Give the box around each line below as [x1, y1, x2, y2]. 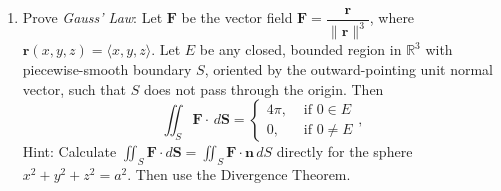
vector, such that [22, 78, 126, 99]
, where [369, 7, 415, 28]
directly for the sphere [276, 141, 413, 162]
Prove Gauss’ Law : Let [22, 7, 163, 28]
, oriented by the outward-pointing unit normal [204, 59, 493, 79]
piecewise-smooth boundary [22, 59, 192, 79]
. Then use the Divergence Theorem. [127, 163, 351, 184]
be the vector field [181, 7, 293, 28]
